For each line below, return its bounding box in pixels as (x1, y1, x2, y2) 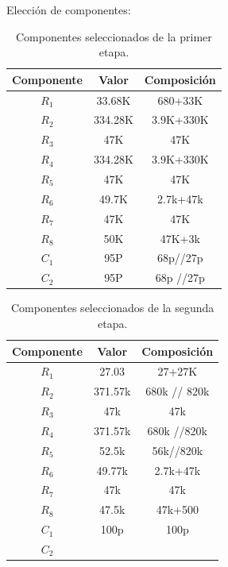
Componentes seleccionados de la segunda (10, 299, 214, 316)
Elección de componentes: (6, 2, 131, 17)
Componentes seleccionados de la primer (15, 28, 212, 44)
